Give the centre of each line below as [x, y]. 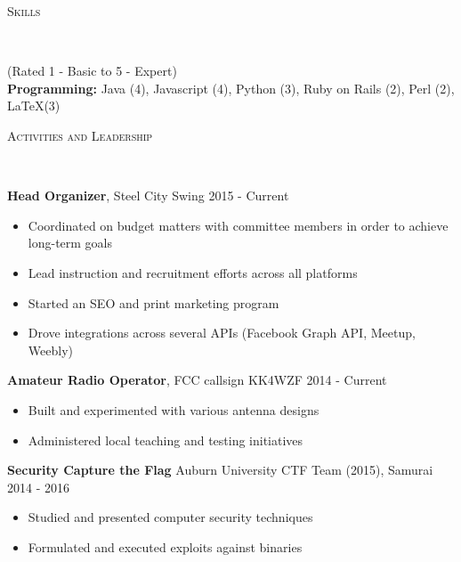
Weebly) [50, 350]
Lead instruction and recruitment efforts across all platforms [193, 272]
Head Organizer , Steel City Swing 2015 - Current [148, 195]
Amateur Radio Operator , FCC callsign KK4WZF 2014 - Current [197, 380]
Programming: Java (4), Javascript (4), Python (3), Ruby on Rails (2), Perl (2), [231, 88]
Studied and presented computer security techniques [170, 517]
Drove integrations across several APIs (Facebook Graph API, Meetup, [222, 333]
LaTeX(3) [34, 106]
